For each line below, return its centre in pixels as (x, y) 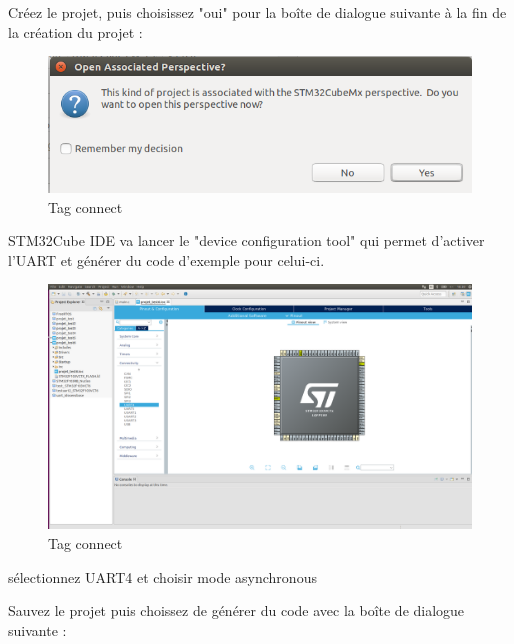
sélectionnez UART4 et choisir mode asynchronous (162, 576)
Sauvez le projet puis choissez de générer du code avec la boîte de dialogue (236, 610)
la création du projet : (75, 31)
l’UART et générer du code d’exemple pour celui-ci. (166, 259)
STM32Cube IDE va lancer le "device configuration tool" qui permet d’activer (246, 240)
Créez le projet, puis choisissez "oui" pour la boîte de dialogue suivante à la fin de (257, 12)
